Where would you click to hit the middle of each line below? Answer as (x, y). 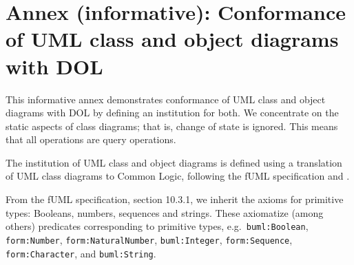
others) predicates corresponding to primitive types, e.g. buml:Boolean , (157, 226)
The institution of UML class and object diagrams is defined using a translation (174, 162)
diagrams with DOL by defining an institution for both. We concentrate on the (172, 113)
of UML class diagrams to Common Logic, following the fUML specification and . (178, 176)
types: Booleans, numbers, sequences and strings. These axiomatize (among (165, 212)
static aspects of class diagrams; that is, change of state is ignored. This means (172, 126)
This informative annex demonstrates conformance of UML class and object (166, 99)
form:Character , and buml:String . (81, 253)
